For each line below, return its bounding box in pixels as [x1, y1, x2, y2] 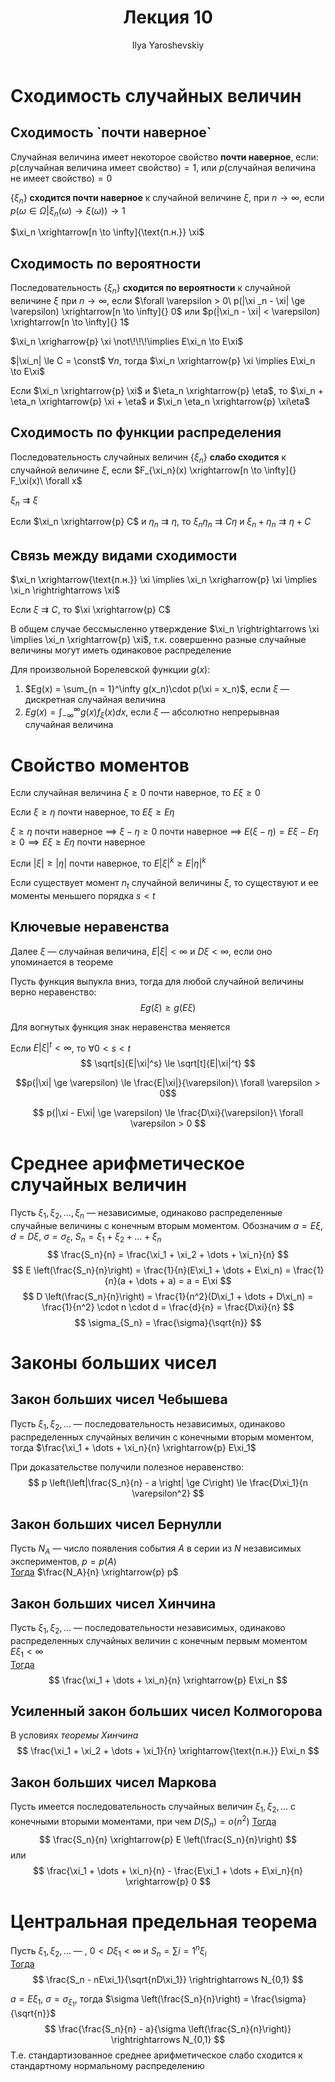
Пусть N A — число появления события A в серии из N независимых [10, 1542, 302, 1557]
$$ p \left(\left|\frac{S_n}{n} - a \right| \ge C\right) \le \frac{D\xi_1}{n [27, 1476, 309, 1488]
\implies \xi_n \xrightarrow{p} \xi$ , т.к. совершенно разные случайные [10, 633, 307, 645]
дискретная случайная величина [24, 693, 167, 705]
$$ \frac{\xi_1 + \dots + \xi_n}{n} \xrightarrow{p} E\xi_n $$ [48, 1674, 288, 1686]
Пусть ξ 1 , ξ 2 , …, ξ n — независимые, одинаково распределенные [10, 1207, 283, 1221]
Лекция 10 [123, 6, 213, 29]
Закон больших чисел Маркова [10, 1774, 217, 1791]
